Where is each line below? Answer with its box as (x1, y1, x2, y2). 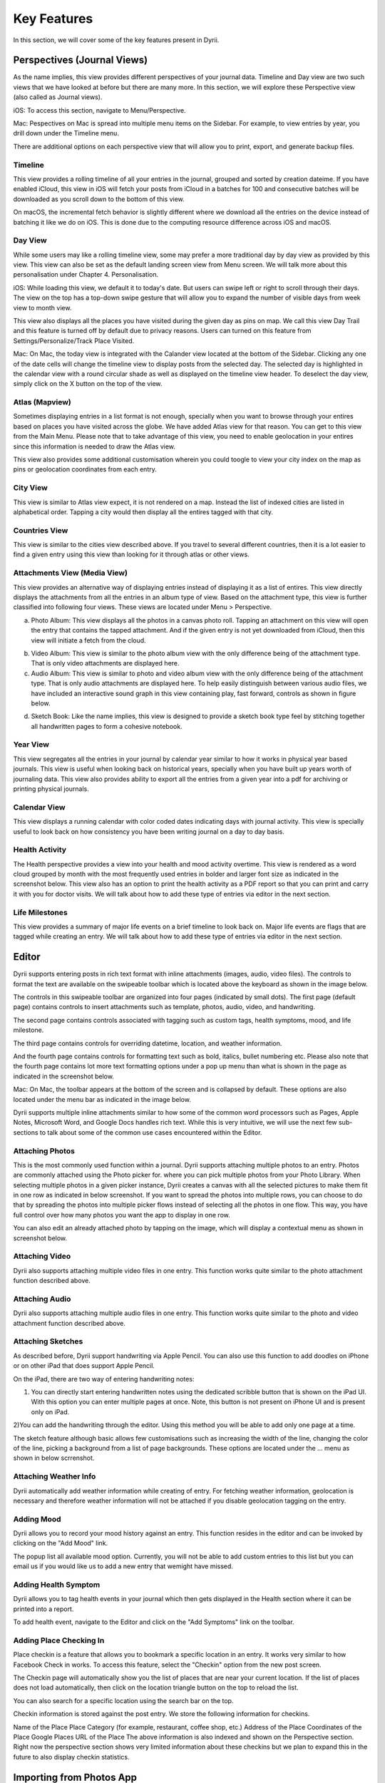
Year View (13, 740, 50, 750)
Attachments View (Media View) (13, 568, 128, 578)
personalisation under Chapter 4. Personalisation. (13, 270, 159, 279)
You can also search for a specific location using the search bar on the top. (13, 1696, 234, 1705)
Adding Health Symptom (13, 1580, 101, 1590)
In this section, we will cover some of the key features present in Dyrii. (13, 36, 220, 44)
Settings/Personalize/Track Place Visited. (13, 336, 135, 345)
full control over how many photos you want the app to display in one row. (13, 1210, 231, 1219)
